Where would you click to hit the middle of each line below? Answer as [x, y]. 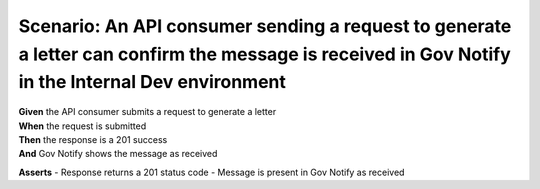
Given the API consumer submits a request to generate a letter [147, 112]
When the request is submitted [82, 126]
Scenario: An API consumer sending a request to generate [265, 26]
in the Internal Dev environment [152, 82]
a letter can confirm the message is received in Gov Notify [265, 54]
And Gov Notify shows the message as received [118, 154]
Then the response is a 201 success [93, 139]
